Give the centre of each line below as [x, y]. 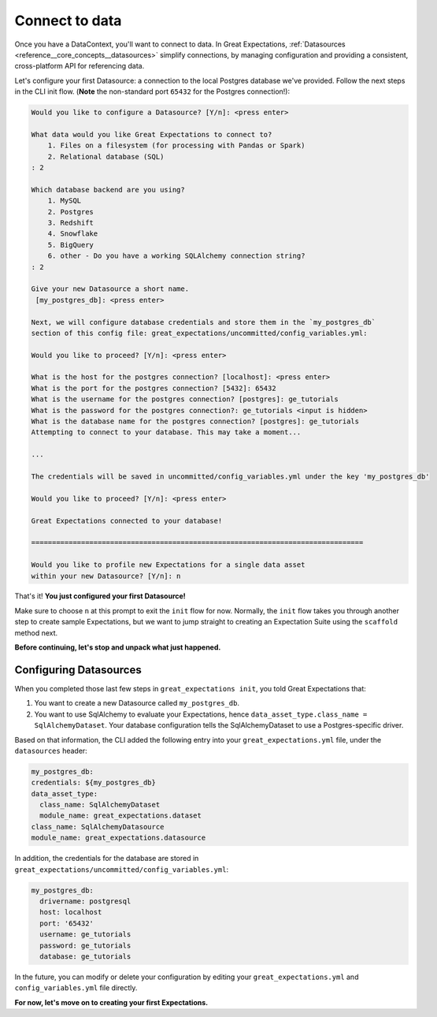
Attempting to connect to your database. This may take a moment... [166, 432]
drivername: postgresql [85, 901]
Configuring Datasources [78, 670]
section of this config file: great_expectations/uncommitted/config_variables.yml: [199, 333]
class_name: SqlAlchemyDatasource [98, 827]
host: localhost [71, 912]
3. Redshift [71, 223]
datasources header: [51, 751]
